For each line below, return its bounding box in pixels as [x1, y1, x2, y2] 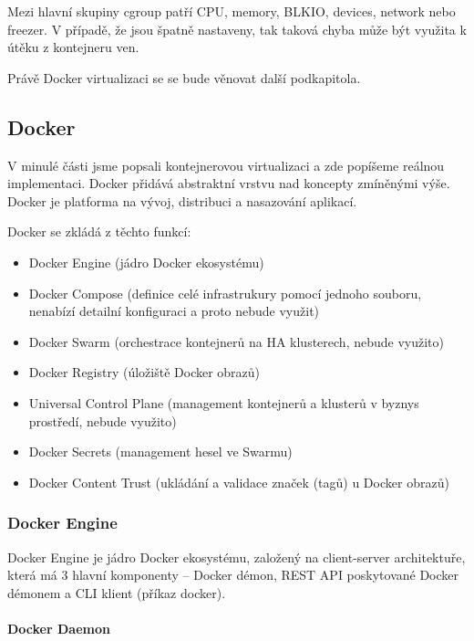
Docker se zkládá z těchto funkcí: [7, 222, 191, 241]
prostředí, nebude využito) [28, 411, 177, 430]
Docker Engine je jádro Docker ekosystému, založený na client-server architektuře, [7, 547, 466, 566]
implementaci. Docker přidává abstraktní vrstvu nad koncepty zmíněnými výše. [7, 173, 450, 193]
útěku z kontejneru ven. [7, 37, 139, 57]
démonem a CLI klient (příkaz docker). [7, 583, 226, 602]
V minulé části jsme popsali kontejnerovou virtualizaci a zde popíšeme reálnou [7, 155, 445, 174]
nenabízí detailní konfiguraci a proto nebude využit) [28, 301, 320, 320]
